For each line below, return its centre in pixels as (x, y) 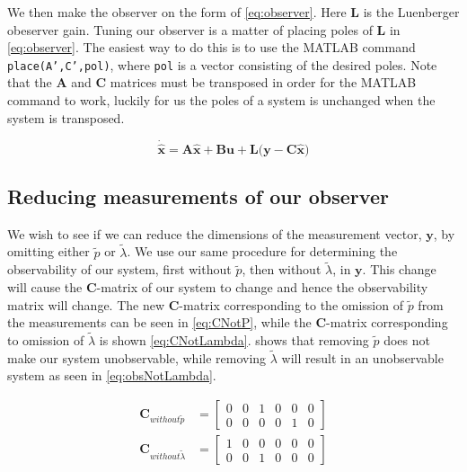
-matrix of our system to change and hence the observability (262, 287)
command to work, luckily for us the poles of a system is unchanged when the (221, 100)
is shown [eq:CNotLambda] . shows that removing (234, 340)
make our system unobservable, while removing (137, 357)
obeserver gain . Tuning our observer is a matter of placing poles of (190, 29)
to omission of (46, 340)
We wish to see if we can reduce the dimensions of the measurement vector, (215, 233)
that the (30, 82)
